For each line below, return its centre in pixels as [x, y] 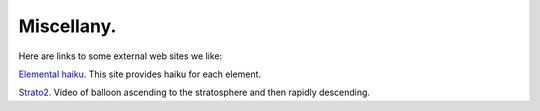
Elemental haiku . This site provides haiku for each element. [140, 74]
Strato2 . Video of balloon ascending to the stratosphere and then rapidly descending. [194, 92]
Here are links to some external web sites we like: [120, 56]
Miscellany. [67, 26]
